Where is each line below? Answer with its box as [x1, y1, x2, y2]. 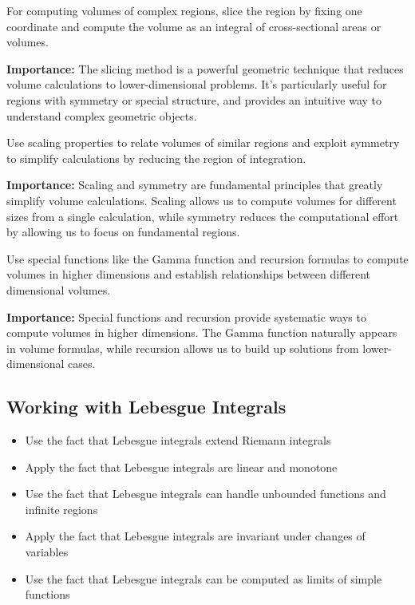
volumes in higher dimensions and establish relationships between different [6, 266, 371, 283]
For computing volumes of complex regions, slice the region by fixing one [6, 2, 362, 18]
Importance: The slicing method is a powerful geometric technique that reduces [6, 60, 404, 77]
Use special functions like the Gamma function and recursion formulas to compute [6, 250, 409, 267]
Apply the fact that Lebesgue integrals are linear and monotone [25, 458, 338, 475]
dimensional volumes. [6, 281, 111, 298]
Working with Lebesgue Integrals [6, 394, 287, 419]
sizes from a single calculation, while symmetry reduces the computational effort [6, 208, 399, 224]
